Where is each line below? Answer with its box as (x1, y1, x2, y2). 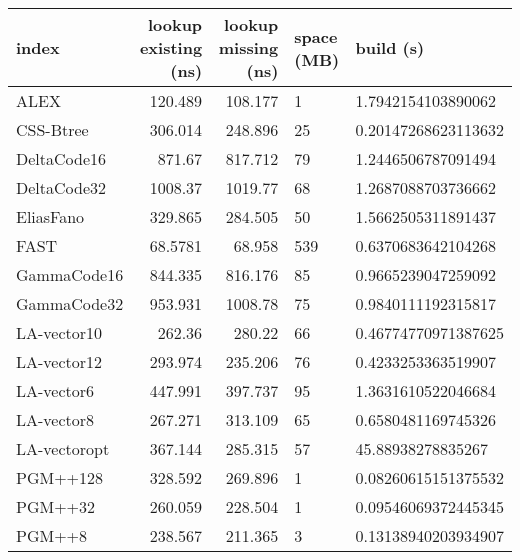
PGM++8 (16, 524, 88, 547)
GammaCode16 (16, 263, 124, 286)
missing (218, 36, 279, 59)
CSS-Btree (16, 118, 89, 141)
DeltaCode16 (16, 147, 107, 170)
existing (139, 36, 203, 59)
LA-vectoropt (16, 437, 110, 460)
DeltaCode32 (16, 176, 107, 199)
